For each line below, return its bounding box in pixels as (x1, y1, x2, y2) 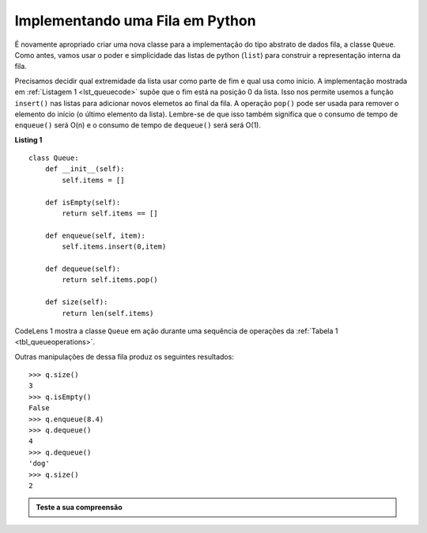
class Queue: (28, 154, 79, 162)
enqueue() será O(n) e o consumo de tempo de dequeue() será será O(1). (14, 120, 261, 130)
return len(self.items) (62, 309, 154, 318)
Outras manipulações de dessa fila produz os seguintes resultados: (14, 352, 235, 361)
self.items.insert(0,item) (62, 242, 167, 251)
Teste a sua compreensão (36, 503, 123, 512)
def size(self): (44, 298, 108, 306)
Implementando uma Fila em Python (14, 12, 256, 29)
